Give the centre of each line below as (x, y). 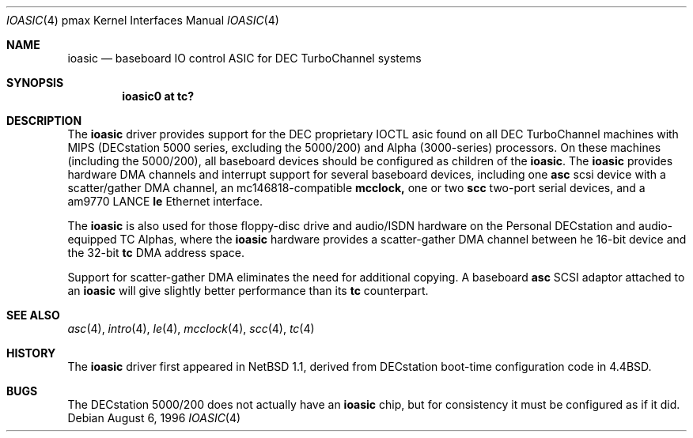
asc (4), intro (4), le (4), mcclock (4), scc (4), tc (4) (191, 328)
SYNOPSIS (35, 83)
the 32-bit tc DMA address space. (156, 253)
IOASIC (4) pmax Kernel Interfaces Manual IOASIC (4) (143, 20)
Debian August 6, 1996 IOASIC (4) (154, 418)
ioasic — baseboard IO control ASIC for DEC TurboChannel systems (244, 58)
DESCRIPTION (44, 121)
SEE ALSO (33, 315)
